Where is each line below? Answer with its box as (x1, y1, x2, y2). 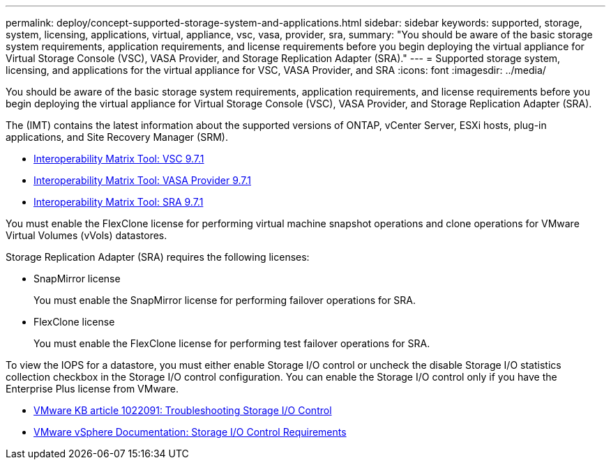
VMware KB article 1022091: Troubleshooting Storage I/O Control (33, 404, 332, 416)
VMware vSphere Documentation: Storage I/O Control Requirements (33, 426, 347, 438)
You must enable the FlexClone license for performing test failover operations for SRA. (33, 337, 430, 349)
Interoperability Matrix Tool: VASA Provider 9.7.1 (33, 174, 251, 186)
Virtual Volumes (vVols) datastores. (6, 229, 167, 241)
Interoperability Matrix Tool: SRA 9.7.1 (33, 196, 204, 208)
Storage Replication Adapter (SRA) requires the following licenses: (6, 251, 310, 263)
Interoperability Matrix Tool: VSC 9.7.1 (33, 153, 204, 165)
